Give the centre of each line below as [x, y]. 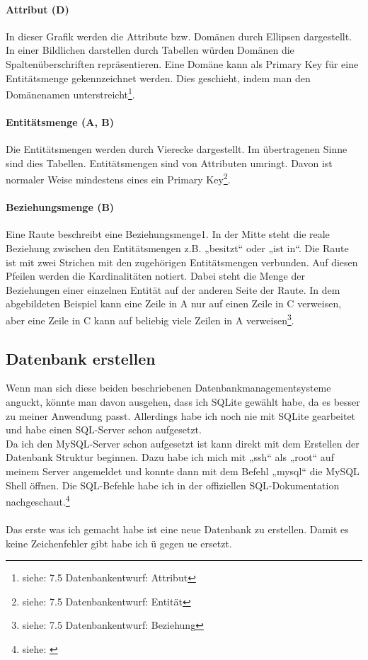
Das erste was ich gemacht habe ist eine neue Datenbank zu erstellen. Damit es [177, 529]
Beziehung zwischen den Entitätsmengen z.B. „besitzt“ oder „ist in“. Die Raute [177, 248]
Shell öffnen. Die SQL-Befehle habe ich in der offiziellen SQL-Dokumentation [173, 485]
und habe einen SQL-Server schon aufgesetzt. [104, 429]
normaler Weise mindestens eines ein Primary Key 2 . [118, 178]
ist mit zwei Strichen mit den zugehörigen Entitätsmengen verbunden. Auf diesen [182, 262]
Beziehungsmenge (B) [60, 207]
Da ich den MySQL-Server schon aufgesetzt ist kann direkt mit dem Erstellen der [183, 443]
